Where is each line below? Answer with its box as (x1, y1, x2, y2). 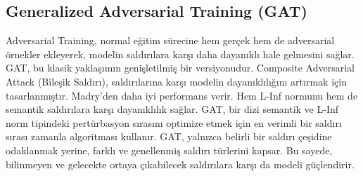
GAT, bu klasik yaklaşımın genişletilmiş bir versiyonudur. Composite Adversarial (6, 60, 355, 75)
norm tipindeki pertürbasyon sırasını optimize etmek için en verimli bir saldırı (6, 115, 342, 130)
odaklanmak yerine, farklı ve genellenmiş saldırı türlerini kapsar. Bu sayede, (6, 142, 333, 157)
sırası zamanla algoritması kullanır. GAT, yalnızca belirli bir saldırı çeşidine (6, 129, 332, 144)
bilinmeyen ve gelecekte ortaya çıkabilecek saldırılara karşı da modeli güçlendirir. (6, 156, 355, 171)
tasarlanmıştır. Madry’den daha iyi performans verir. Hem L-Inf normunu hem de (6, 88, 358, 102)
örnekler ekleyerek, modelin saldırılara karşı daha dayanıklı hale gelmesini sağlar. (6, 46, 355, 61)
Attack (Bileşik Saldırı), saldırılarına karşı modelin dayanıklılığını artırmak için (6, 74, 347, 88)
